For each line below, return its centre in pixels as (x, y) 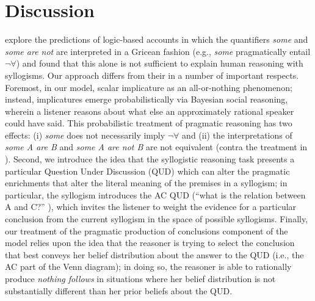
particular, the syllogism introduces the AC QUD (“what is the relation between (155, 194)
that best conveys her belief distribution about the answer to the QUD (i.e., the (154, 254)
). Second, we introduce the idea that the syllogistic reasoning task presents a (150, 159)
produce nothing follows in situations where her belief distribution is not (140, 278)
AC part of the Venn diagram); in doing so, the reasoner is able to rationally (148, 267)
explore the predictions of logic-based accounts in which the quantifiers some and (157, 39)
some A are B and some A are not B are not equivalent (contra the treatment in (156, 147)
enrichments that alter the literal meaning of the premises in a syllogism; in (146, 183)
